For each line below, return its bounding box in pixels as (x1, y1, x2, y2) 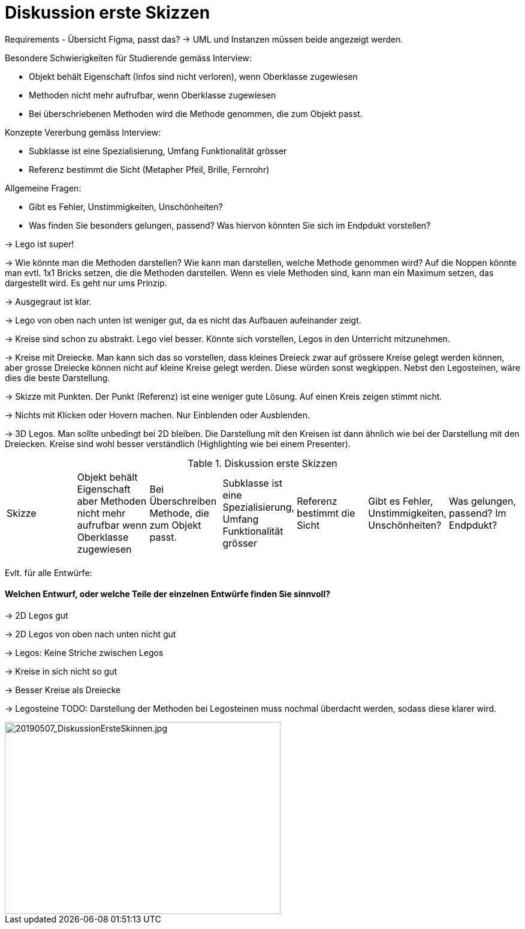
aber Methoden (77, 495, 147, 507)
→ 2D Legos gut (5, 610, 68, 621)
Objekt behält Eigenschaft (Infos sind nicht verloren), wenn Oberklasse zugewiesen (29, 71, 358, 82)
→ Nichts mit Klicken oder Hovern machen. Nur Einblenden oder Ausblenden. (5, 409, 310, 420)
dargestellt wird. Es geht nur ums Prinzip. (5, 277, 167, 288)
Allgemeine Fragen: (5, 182, 82, 193)
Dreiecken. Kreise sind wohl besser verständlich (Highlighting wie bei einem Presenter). (5, 438, 351, 449)
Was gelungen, (449, 495, 517, 507)
